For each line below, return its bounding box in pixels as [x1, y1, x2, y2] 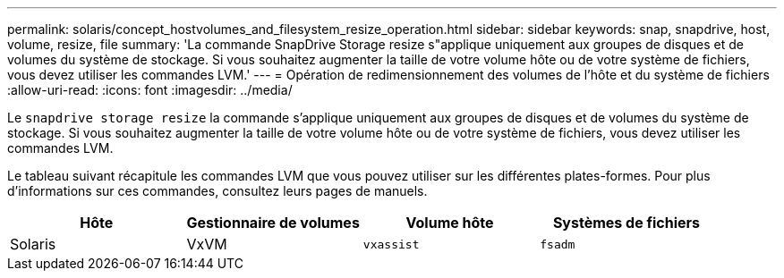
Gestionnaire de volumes [186, 214, 360, 232]
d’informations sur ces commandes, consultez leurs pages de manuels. [7, 183, 428, 198]
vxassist [362, 237, 420, 251]
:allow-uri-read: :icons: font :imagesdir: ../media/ [7, 82, 293, 97]
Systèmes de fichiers [552, 214, 701, 232]
